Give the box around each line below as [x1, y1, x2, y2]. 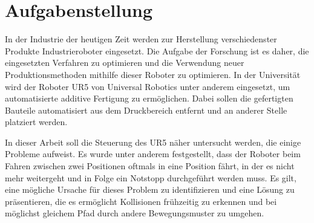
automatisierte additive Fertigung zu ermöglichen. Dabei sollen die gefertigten [5, 92, 293, 105]
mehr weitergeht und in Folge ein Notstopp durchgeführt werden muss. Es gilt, [5, 171, 296, 184]
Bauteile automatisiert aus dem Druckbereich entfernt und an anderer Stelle [5, 103, 287, 116]
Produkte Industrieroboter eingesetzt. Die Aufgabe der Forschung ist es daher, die [5, 44, 309, 57]
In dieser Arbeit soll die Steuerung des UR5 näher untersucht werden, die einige [5, 135, 301, 148]
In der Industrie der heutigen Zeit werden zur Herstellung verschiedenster [5, 33, 277, 45]
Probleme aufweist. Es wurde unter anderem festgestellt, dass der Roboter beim [5, 147, 301, 160]
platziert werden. [5, 115, 68, 128]
